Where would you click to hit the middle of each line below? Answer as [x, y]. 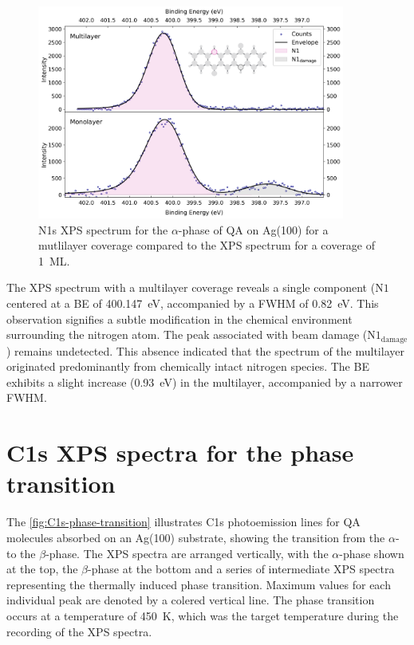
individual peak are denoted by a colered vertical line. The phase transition [191, 600]
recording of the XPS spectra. [79, 631]
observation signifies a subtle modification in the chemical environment [179, 319]
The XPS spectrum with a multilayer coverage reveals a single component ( [191, 287]
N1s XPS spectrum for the [103, 229]
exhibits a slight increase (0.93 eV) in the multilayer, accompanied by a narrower [205, 381]
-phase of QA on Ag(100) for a [253, 229]
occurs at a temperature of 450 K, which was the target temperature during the [203, 615]
